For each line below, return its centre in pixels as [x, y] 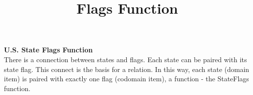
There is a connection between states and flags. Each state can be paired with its [126, 59]
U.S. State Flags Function [48, 50]
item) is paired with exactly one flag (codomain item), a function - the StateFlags [126, 79]
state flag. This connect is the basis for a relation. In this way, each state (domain [127, 69]
